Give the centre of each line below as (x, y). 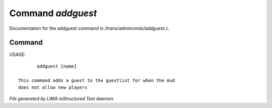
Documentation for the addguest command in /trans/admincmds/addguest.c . (89, 28)
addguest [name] (57, 66)
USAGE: (18, 55)
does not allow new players (53, 88)
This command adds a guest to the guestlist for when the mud (97, 80)
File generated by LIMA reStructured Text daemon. (62, 99)
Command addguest (53, 13)
